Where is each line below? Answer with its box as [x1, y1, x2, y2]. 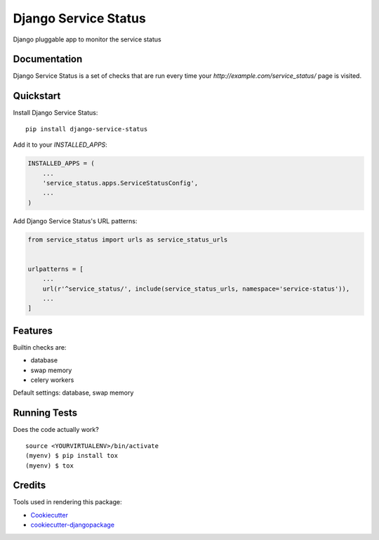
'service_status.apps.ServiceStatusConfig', [42, 179, 199, 187]
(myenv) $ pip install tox [25, 452, 119, 460]
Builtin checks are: [13, 343, 67, 351]
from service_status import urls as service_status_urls [27, 235, 228, 244]
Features [13, 324, 53, 336]
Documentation [13, 53, 83, 65]
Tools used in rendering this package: [13, 498, 122, 506]
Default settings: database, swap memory [13, 388, 134, 397]
